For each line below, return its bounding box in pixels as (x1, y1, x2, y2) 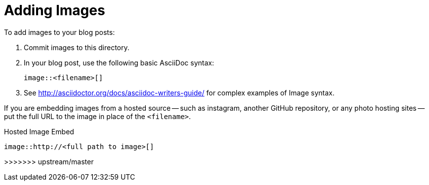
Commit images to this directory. (24, 43, 129, 52)
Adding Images (4, 2, 105, 19)
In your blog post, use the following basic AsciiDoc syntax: (24, 58, 214, 67)
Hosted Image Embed (4, 127, 74, 136)
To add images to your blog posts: (4, 28, 115, 36)
